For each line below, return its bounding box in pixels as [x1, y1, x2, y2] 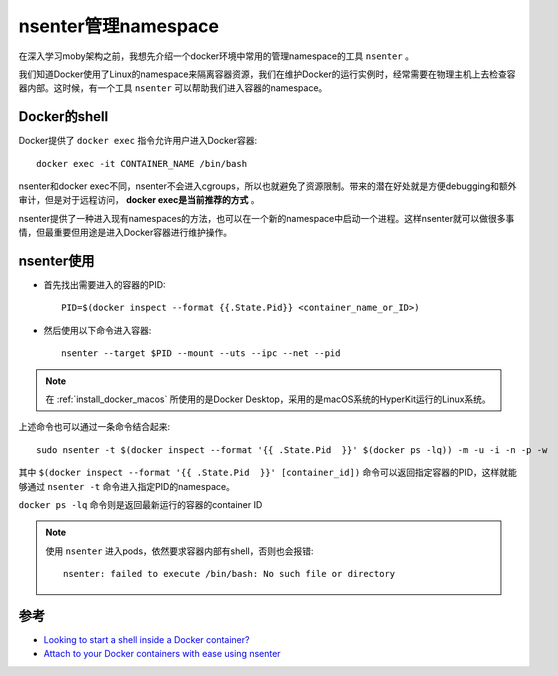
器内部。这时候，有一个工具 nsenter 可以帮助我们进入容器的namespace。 [18, 82, 328, 94]
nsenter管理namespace [18, 15, 220, 37]
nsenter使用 [18, 253, 95, 269]
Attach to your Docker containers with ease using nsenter [43, 648, 281, 660]
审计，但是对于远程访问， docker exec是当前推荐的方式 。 [18, 194, 260, 206]
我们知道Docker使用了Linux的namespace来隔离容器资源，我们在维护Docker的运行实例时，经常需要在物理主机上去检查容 [18, 68, 516, 80]
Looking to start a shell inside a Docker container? [43, 634, 250, 646]
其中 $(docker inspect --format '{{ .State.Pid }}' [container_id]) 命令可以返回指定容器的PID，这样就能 [18, 466, 517, 479]
